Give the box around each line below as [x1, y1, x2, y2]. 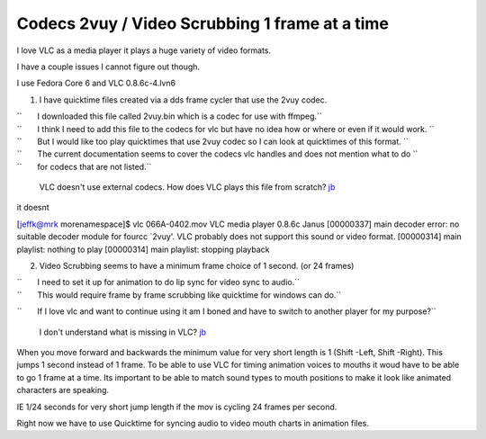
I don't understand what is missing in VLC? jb [39, 327, 207, 337]
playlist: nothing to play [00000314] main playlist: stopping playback [16, 244, 270, 255]
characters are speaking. [16, 385, 110, 396]
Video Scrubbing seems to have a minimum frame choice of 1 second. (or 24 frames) [39, 261, 355, 272]
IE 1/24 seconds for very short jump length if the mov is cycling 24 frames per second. [16, 401, 337, 412]
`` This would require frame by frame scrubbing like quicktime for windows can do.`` [16, 289, 342, 300]
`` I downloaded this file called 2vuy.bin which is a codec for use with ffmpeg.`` [16, 111, 323, 121]
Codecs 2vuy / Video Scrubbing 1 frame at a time [16, 13, 389, 33]
